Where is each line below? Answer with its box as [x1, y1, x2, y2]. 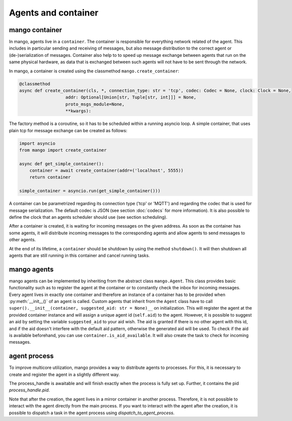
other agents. [9, 237, 36, 243]
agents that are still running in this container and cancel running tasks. [9, 252, 150, 258]
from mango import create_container [19, 147, 107, 153]
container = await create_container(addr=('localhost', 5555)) [29, 168, 184, 174]
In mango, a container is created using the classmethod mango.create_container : [9, 68, 180, 74]
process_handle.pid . [9, 387, 50, 393]
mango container [9, 26, 62, 34]
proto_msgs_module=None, [65, 101, 125, 107]
